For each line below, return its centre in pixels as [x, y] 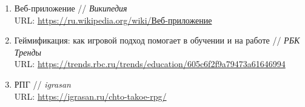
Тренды [28, 52]
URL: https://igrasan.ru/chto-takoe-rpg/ [90, 96]
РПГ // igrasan [42, 84]
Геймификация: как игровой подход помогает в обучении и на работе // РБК [157, 40]
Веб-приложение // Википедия [71, 8]
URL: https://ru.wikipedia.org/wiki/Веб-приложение [113, 20]
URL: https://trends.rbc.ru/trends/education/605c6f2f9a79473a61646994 [150, 64]
